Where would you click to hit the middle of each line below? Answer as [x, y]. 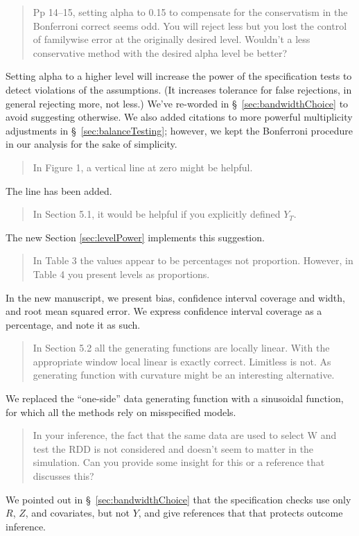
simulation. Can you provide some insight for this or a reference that [179, 462]
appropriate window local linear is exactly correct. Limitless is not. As [182, 361]
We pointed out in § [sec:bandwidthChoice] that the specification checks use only [178, 499]
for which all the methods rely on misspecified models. [121, 412]
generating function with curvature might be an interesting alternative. [184, 375]
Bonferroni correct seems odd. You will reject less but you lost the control [190, 25]
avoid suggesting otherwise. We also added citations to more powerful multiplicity [179, 117]
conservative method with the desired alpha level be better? [160, 52]
